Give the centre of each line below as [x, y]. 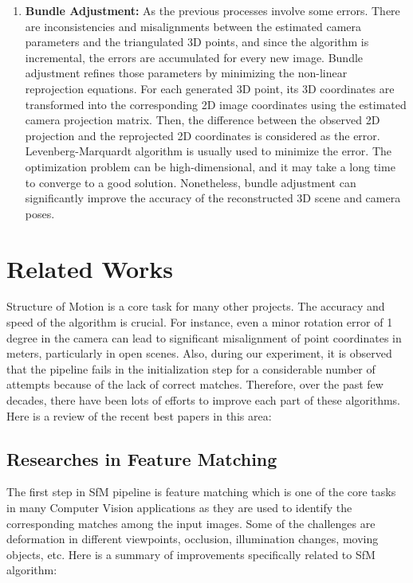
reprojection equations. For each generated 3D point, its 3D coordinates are [210, 88]
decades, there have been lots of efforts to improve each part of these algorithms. [204, 400]
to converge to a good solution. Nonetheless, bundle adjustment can [191, 182]
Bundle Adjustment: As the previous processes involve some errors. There [212, 10]
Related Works [90, 268]
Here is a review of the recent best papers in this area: [139, 415]
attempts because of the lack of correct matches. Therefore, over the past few [195, 384]
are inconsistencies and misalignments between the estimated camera [193, 26]
